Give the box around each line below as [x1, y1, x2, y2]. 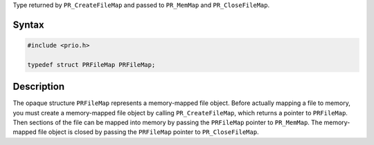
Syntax [12, 19, 44, 30]
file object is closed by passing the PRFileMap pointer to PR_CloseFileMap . [37, 128, 259, 136]
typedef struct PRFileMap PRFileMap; [27, 61, 156, 68]
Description [12, 81, 65, 93]
